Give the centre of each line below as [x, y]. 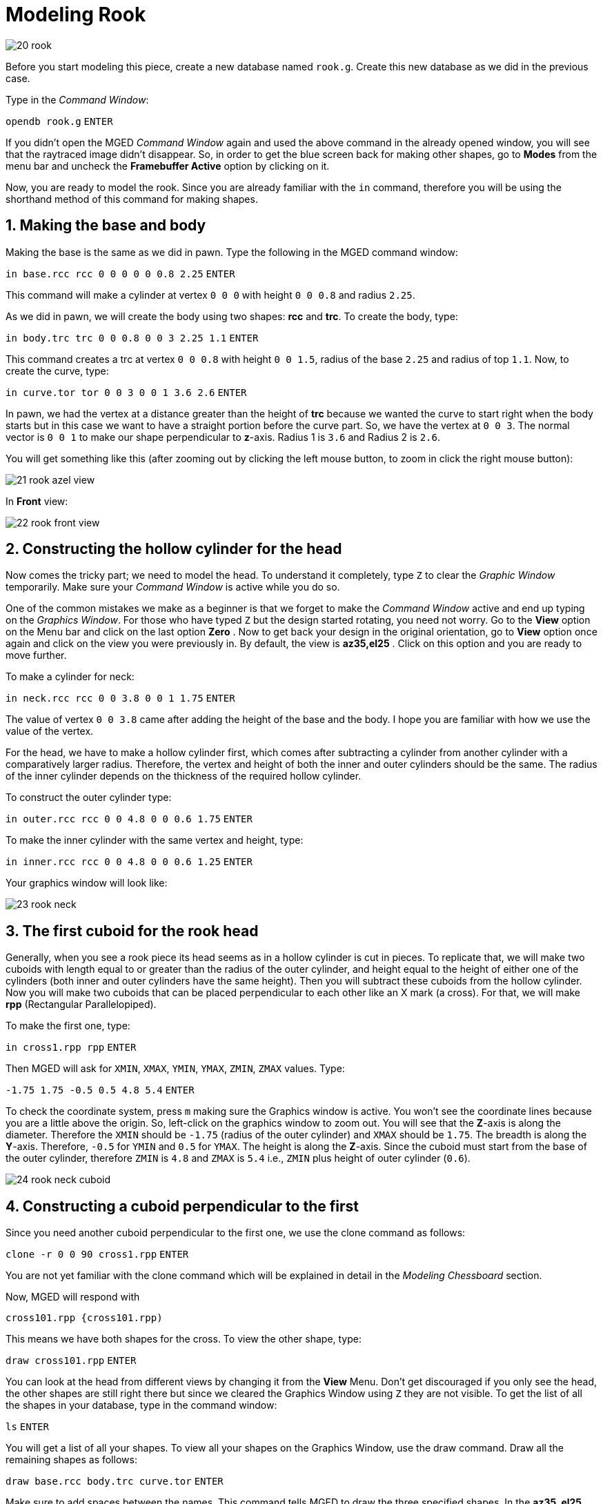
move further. [36, 655]
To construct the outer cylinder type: [89, 798]
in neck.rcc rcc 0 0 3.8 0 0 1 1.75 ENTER [120, 699]
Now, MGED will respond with [73, 1297]
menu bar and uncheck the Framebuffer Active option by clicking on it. [168, 166]
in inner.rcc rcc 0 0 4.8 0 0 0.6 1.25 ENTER [129, 862]
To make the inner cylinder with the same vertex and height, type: [155, 840]
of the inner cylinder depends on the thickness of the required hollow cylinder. [184, 776]
